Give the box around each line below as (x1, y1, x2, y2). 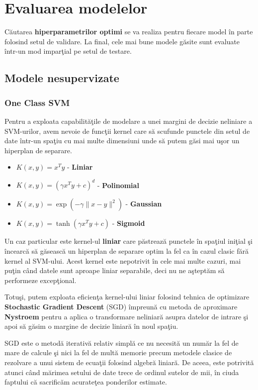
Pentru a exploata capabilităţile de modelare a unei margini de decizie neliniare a (4, 115, 253, 126)
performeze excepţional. (4, 275, 77, 285)
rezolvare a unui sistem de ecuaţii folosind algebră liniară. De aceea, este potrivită (4, 357, 254, 367)
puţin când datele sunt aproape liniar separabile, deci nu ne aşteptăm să (4, 265, 225, 276)
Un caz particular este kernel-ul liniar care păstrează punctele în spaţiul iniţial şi (4, 236, 253, 246)
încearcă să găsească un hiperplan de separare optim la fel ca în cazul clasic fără (4, 245, 249, 256)
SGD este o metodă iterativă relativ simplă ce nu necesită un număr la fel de (4, 337, 239, 348)
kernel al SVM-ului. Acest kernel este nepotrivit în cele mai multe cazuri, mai (4, 255, 241, 266)
